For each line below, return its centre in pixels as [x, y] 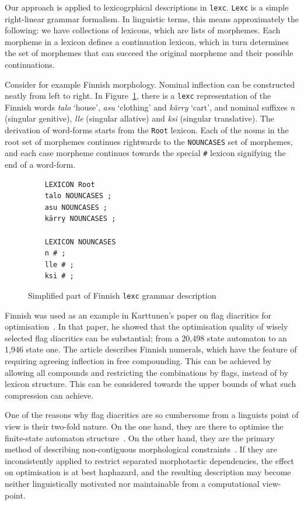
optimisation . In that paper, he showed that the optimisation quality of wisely [146, 326]
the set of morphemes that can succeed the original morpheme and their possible [149, 53]
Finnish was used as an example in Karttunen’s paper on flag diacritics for [138, 315]
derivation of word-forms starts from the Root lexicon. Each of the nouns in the [147, 130]
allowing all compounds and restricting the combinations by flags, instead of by [146, 372]
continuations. [30, 65]
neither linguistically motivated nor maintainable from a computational [132, 483]
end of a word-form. [40, 165]
